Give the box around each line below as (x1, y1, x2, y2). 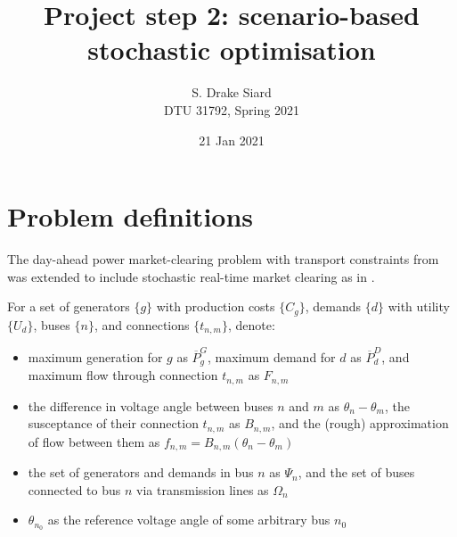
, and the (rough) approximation (271, 414, 449, 433)
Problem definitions (7, 198, 254, 235)
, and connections (94, 315, 190, 334)
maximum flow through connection (28, 366, 218, 384)
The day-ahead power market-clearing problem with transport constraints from (7, 250, 439, 268)
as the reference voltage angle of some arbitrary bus (47, 510, 331, 529)
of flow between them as (28, 432, 160, 450)
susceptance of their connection (28, 414, 199, 433)
